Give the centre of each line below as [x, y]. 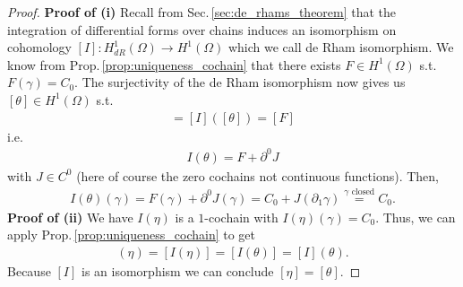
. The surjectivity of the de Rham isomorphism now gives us [240, 82]
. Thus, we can [416, 217]
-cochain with [241, 217]
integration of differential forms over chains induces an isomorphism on [202, 29]
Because [29, 270]
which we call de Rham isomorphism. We [341, 47]
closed [363, 191]
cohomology [39, 47]
